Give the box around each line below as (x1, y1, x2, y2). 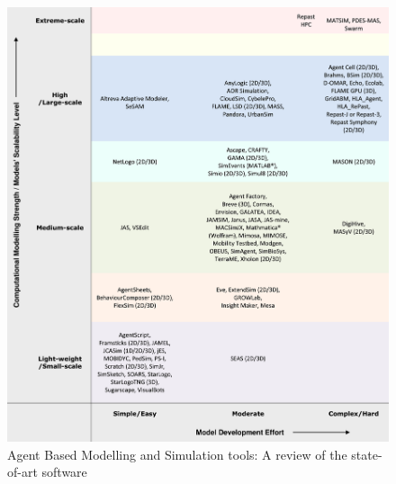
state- (351, 444, 382, 463)
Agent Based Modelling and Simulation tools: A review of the (7, 444, 347, 463)
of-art (7, 462, 38, 481)
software (41, 462, 87, 481)
